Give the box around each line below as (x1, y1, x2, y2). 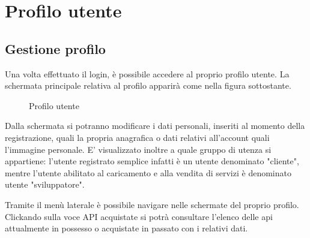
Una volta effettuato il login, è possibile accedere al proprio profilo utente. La (5, 67, 290, 80)
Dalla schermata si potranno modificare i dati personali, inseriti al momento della (5, 119, 305, 132)
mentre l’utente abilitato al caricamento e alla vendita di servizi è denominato (5, 166, 291, 179)
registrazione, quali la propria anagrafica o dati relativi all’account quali (5, 131, 270, 143)
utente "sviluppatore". (5, 178, 85, 191)
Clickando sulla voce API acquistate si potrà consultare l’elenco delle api (5, 210, 273, 222)
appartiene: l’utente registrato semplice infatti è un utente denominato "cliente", (5, 155, 299, 167)
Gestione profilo (5, 39, 106, 58)
